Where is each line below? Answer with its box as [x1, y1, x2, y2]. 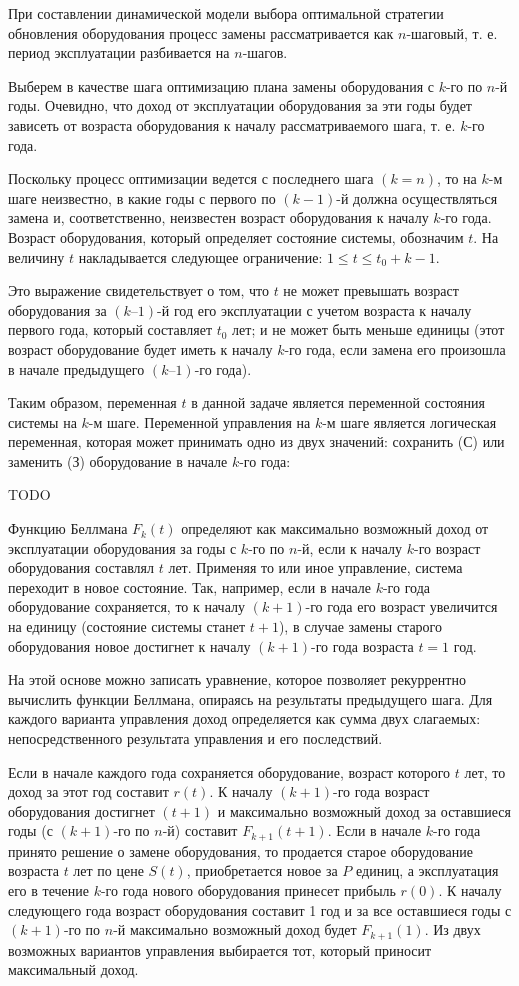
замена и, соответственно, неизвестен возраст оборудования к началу [8, 207, 429, 228]
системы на [8, 411, 77, 432]
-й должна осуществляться [336, 187, 498, 208]
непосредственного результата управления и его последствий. [8, 728, 383, 748]
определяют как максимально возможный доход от [181, 518, 489, 539]
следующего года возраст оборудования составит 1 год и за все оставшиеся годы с [8, 899, 512, 920]
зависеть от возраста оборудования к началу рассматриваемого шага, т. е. [8, 114, 456, 135]
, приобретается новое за [186, 860, 338, 881]
